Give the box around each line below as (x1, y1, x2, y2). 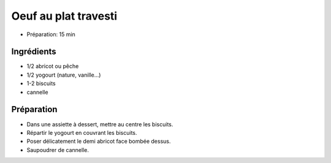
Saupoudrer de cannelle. (26, 146, 89, 153)
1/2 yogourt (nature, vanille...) (26, 71, 101, 78)
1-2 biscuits (26, 80, 56, 87)
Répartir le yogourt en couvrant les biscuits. (26, 129, 137, 136)
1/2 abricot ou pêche (26, 63, 79, 70)
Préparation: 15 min (26, 31, 76, 38)
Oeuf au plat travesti (11, 9, 118, 23)
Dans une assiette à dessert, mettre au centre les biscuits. (26, 120, 173, 128)
